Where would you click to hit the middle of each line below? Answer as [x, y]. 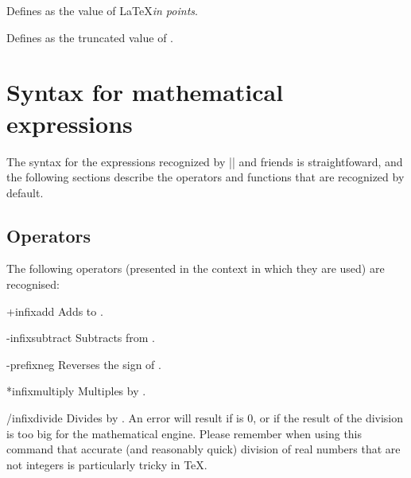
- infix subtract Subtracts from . [81, 338]
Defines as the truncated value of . [90, 37]
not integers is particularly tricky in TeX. [107, 464]
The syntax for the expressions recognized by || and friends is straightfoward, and [205, 161]
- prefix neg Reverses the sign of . [84, 364]
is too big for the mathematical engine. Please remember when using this [184, 433]
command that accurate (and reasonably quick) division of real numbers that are [204, 449]
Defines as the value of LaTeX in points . [102, 10]
